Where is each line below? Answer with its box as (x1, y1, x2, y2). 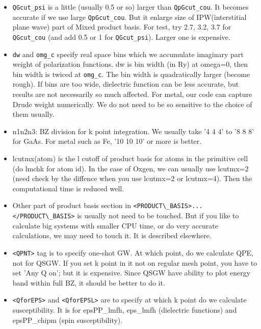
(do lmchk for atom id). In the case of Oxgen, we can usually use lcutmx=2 (12, 163, 249, 173)
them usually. (12, 109, 55, 119)
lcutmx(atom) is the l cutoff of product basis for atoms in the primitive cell (12, 153, 248, 164)
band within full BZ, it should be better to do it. (12, 277, 165, 288)
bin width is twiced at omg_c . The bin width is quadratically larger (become (12, 68, 250, 79)
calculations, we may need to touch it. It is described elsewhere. (12, 230, 212, 241)
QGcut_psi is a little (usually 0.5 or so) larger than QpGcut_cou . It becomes (12, 2, 249, 12)
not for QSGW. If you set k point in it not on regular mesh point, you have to (12, 257, 257, 268)
